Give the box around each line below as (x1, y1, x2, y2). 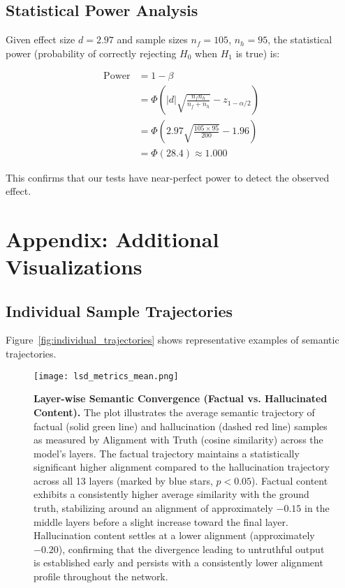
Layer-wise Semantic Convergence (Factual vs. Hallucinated (34, 391, 328, 406)
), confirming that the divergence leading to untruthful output (58, 541, 325, 556)
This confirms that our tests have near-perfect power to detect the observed (6, 170, 330, 184)
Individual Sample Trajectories (6, 300, 233, 321)
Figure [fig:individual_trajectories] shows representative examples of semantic (6, 332, 339, 347)
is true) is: (235, 45, 280, 60)
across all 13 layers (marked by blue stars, (34, 473, 213, 487)
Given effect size (6, 32, 75, 47)
